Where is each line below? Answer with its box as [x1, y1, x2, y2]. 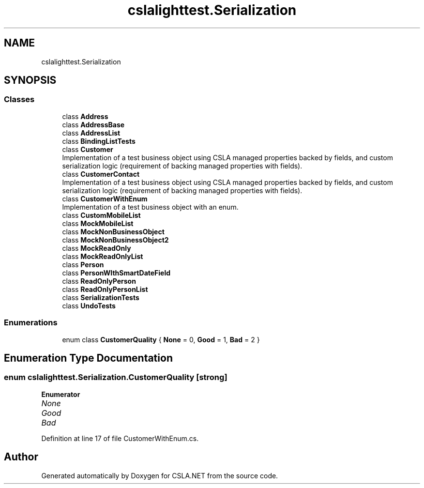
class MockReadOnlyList [62, 252, 143, 260]
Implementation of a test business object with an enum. [62, 202, 239, 211]
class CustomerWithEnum [62, 194, 148, 203]
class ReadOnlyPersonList [62, 285, 148, 293]
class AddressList [62, 128, 121, 137]
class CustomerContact [62, 169, 140, 178]
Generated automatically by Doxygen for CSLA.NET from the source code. [41, 471, 278, 480]
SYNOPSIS [4, 74, 57, 87]
